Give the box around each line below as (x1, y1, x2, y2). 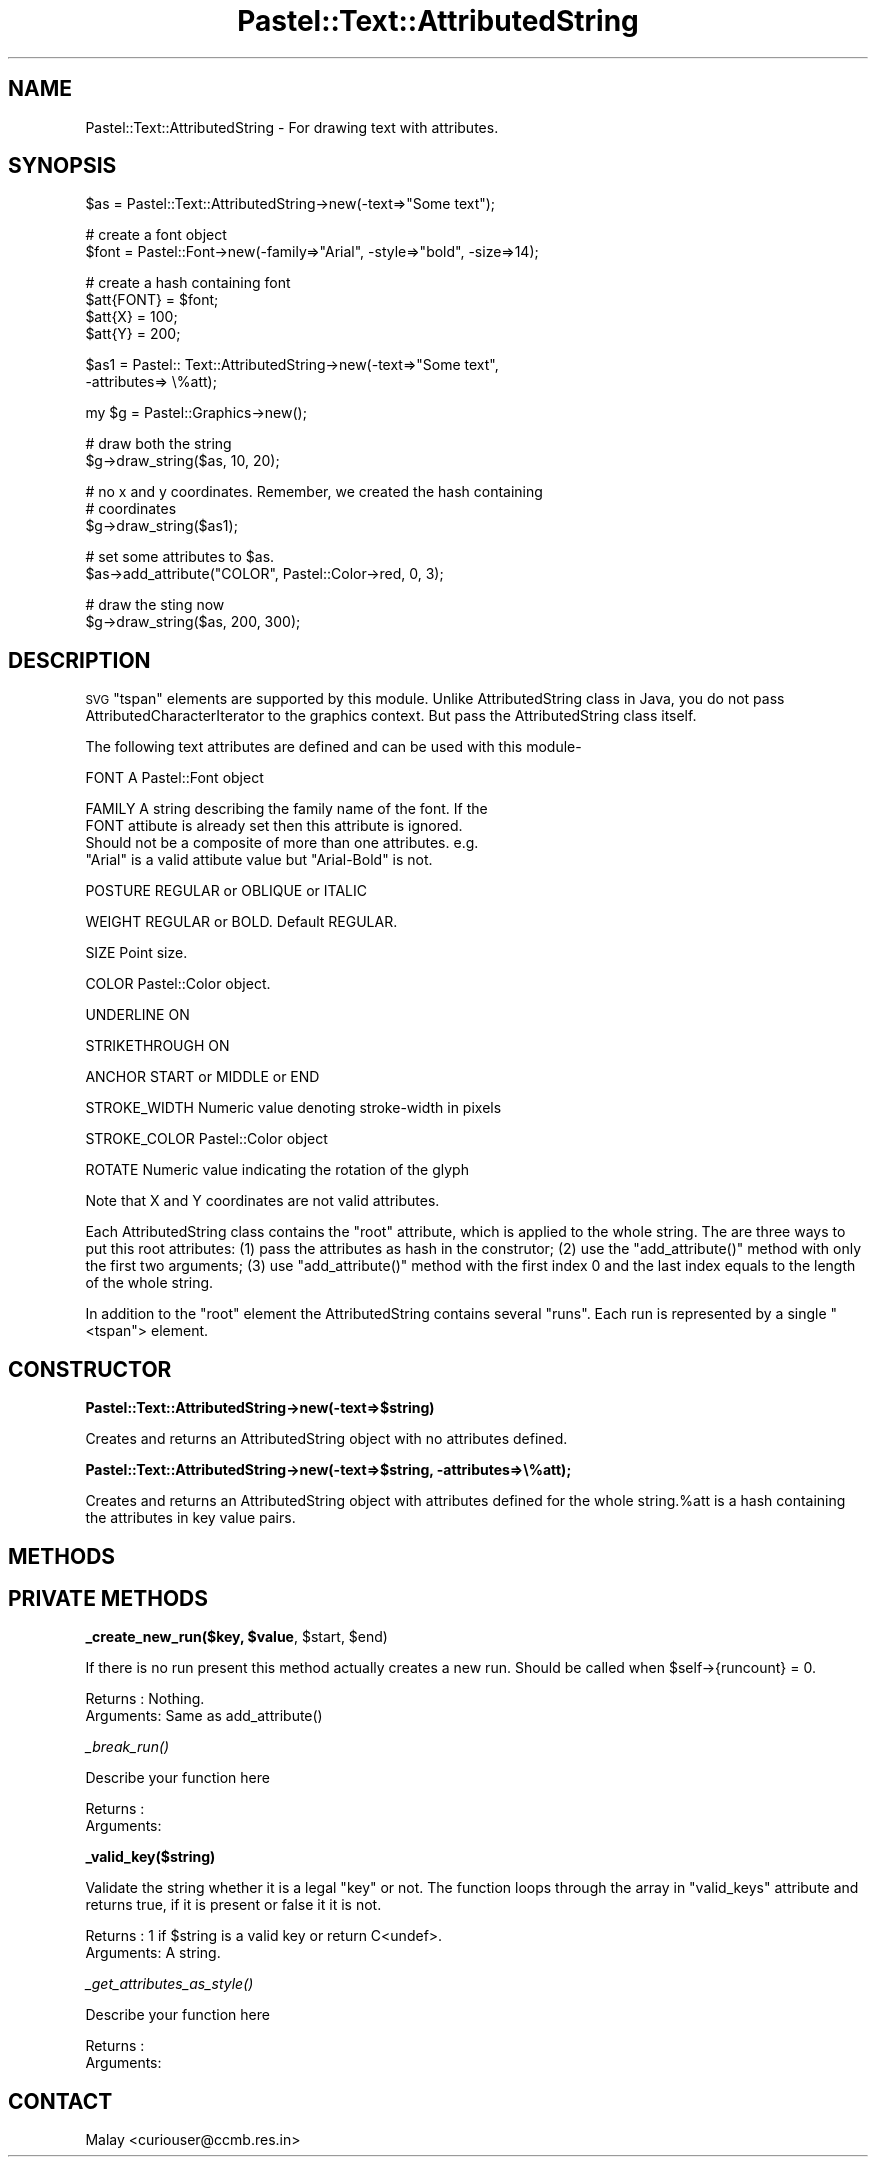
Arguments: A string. (85, 1944, 221, 1962)
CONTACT (8, 2088, 113, 2114)
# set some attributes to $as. (85, 548, 275, 566)
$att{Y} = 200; (85, 325, 181, 343)
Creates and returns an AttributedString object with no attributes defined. (85, 1430, 568, 1448)
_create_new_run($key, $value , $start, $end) (85, 1628, 388, 1646)
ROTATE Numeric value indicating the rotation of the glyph (85, 1161, 469, 1179)
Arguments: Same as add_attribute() (85, 1707, 323, 1725)
